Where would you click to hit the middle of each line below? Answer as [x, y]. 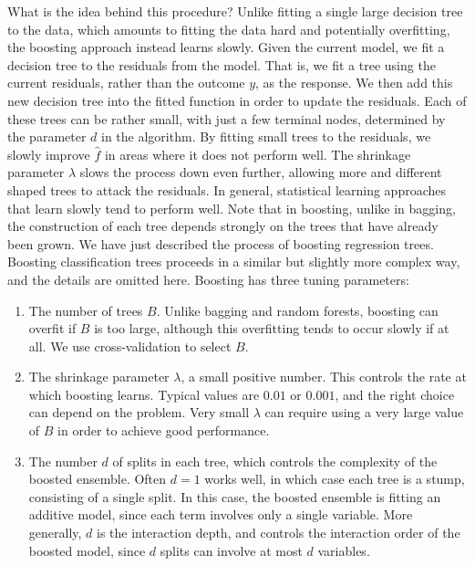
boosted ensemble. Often [98, 479]
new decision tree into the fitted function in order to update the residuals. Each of [237, 100]
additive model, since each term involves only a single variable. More [221, 514]
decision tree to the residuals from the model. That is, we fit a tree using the [222, 64]
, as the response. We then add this [354, 83]
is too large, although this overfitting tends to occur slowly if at [272, 328]
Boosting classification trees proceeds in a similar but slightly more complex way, [234, 262]
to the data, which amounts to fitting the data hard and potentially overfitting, [229, 29]
